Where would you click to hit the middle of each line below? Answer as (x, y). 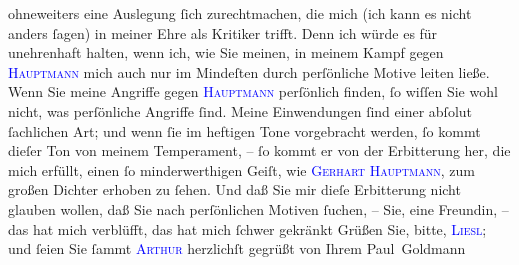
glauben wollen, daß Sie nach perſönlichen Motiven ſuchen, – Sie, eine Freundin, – (258, 208)
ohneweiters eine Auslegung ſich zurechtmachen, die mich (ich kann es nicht (240, 13)
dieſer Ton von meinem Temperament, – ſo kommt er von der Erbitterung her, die (259, 150)
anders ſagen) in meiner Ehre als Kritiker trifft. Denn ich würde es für (223, 32)
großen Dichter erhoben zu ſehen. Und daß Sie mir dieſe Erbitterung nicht (234, 189)
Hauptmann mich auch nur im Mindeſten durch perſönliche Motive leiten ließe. (249, 71)
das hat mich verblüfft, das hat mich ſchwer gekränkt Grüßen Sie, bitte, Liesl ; (247, 228)
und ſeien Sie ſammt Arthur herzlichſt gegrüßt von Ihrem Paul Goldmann (237, 248)
